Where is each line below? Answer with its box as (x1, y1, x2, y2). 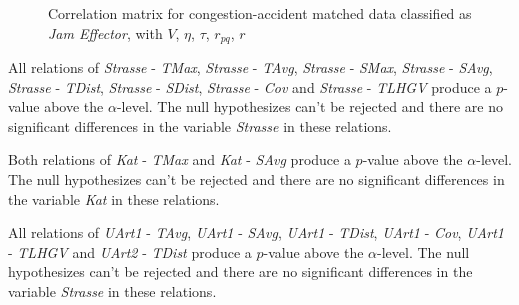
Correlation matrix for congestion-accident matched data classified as (48, 3, 472, 23)
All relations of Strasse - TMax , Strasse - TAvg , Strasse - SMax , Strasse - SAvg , (8, 57, 493, 78)
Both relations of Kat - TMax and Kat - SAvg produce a (8, 149, 351, 170)
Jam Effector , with (48, 22, 163, 43)
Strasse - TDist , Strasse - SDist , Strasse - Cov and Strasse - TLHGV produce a (8, 76, 492, 97)
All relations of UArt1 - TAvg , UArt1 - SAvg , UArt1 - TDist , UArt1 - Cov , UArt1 (8, 222, 504, 243)
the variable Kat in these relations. (8, 188, 220, 209)
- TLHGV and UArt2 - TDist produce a (8, 241, 252, 262)
